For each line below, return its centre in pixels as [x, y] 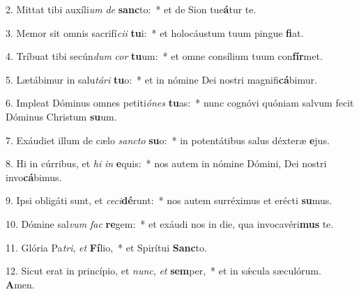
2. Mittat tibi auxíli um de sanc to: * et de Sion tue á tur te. [131, 9]
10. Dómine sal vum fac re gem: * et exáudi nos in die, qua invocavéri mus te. [170, 223]
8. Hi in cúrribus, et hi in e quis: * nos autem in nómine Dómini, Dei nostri [166, 163]
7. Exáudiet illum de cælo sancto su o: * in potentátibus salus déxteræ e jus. [168, 140]
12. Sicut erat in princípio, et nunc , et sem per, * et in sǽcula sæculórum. [163, 271]
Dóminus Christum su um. [61, 116]
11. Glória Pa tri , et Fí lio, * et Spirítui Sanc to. [106, 247]
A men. [20, 284]
